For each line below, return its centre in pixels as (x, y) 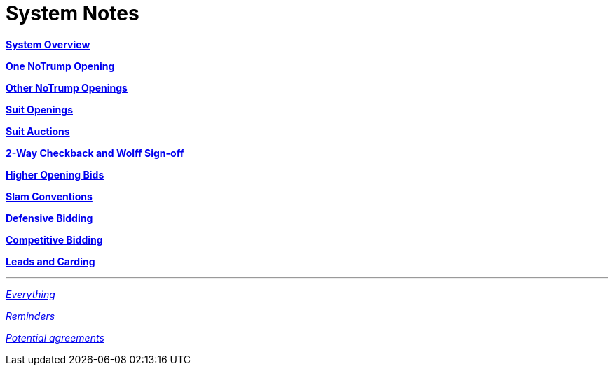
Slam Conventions (49, 196)
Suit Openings (39, 109)
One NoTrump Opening (60, 66)
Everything (30, 294)
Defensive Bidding (49, 218)
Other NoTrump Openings (67, 87)
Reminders (30, 316)
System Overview (48, 44)
